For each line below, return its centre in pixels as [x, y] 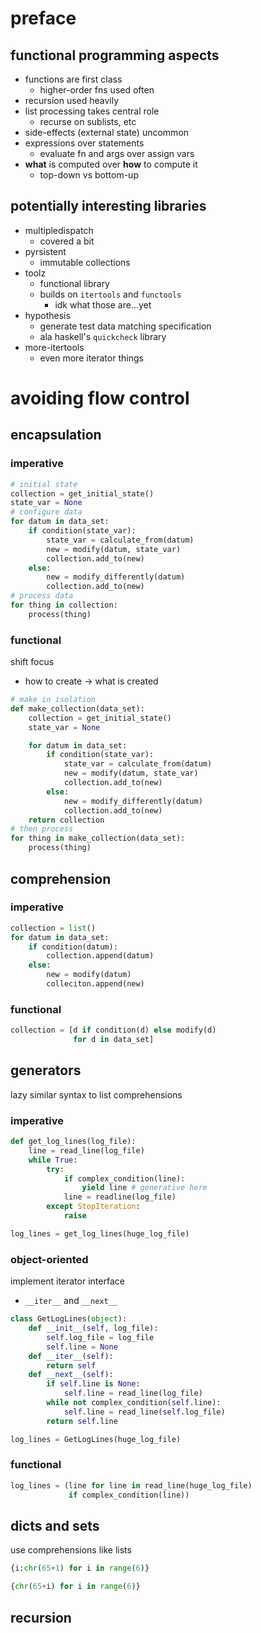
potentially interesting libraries [108, 206]
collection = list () [53, 928]
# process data [42, 596]
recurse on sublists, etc [88, 121]
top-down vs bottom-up [89, 175]
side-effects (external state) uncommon [107, 132]
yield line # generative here [144, 1188]
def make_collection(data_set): [77, 708]
